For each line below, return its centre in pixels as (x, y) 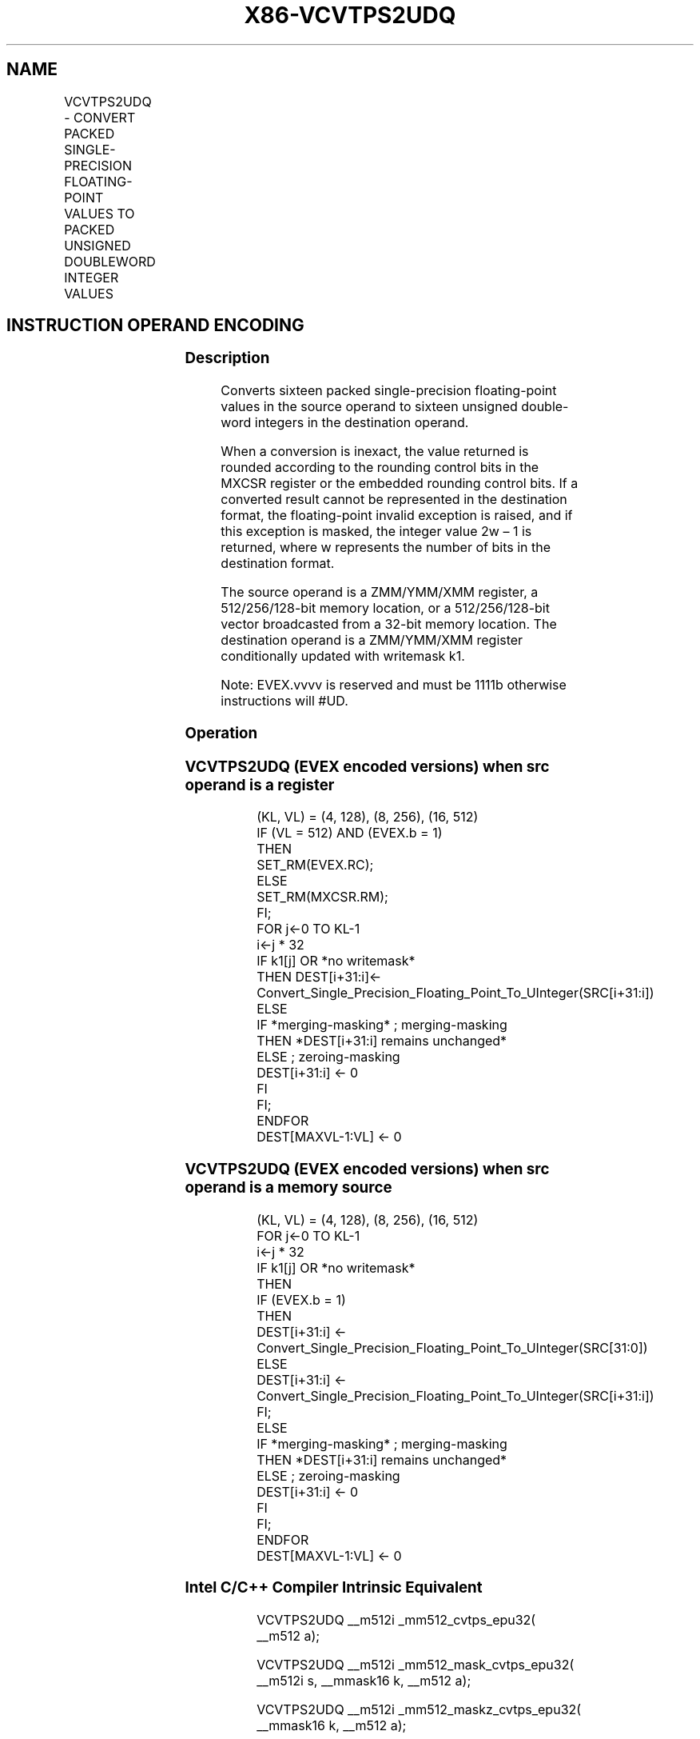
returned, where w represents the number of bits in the (386, 548)
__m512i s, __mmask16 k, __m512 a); (364, 1681)
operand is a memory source (288, 1188)
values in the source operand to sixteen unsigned (369, 407)
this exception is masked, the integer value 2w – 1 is (376, 532)
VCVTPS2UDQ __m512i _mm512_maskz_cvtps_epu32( (419, 1710)
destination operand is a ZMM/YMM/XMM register (372, 640)
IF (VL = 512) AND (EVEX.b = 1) (350, 833)
